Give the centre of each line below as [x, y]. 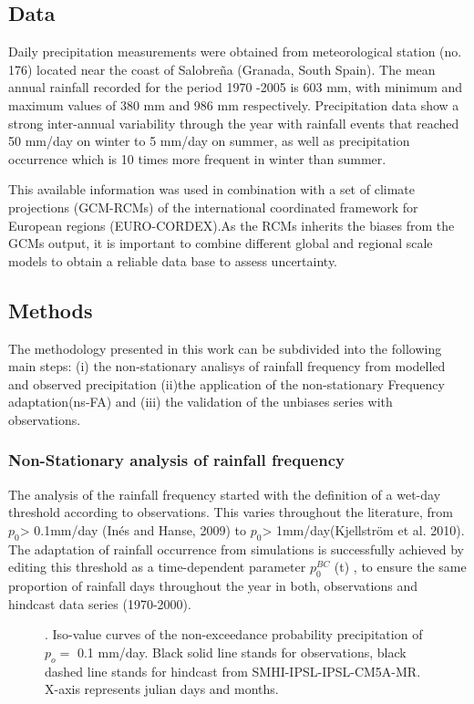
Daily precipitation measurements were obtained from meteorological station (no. [235, 52]
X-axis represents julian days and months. [162, 689]
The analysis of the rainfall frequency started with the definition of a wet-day [225, 494]
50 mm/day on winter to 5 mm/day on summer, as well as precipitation [209, 141]
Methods [51, 310]
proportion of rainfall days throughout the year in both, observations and [213, 586]
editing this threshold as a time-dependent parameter [157, 567]
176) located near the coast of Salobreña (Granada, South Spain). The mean [222, 69]
